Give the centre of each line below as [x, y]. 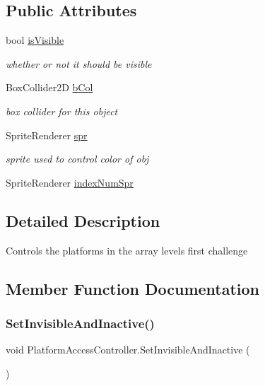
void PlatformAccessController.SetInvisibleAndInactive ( [128, 350]
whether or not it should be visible [79, 63]
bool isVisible [35, 40]
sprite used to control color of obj [77, 159]
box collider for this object [62, 111]
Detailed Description [83, 220]
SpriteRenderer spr [47, 135]
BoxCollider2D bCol [49, 87]
